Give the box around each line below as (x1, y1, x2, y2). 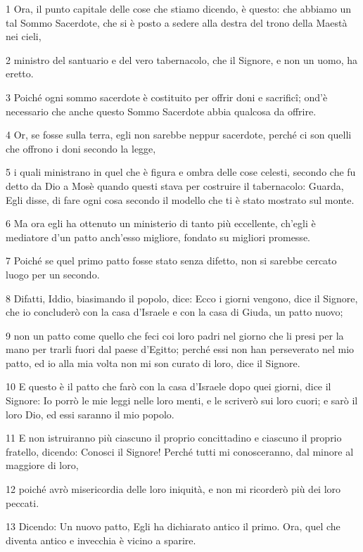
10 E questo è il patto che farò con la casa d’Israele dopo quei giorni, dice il (6, 379, 331, 394)
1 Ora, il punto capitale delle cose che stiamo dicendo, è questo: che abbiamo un (6, 1, 352, 15)
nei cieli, (6, 29, 42, 44)
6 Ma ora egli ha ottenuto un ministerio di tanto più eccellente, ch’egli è (6, 216, 316, 231)
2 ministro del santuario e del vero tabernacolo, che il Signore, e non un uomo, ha (6, 52, 358, 67)
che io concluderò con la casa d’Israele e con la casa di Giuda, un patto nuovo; (6, 304, 343, 319)
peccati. (6, 495, 39, 510)
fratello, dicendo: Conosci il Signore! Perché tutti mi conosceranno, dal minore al (6, 444, 354, 458)
